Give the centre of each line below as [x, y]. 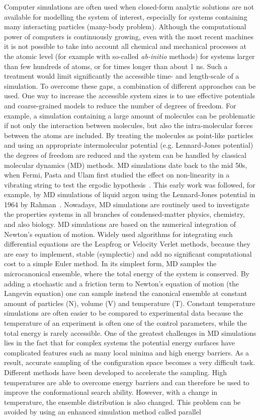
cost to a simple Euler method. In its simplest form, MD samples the [110, 263]
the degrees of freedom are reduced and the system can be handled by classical [125, 155]
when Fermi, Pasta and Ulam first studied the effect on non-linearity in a [117, 175]
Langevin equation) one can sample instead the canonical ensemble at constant [126, 293]
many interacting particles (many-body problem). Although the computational [125, 26]
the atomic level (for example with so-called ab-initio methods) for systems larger [129, 56]
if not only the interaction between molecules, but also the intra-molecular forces [128, 125]
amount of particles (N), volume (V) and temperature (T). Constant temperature [130, 303]
